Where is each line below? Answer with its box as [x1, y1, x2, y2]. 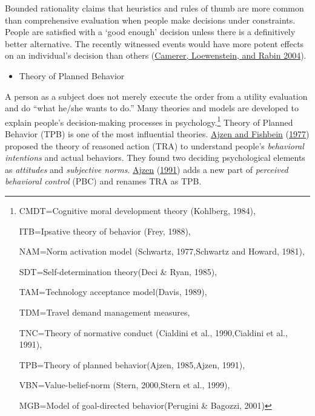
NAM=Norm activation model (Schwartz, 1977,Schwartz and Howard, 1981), [19, 245, 305, 258]
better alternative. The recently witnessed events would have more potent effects [5, 37, 304, 50]
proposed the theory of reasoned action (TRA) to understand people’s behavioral [5, 139, 304, 152]
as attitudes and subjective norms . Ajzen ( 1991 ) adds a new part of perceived [5, 163, 288, 175]
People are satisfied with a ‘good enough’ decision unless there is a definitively [5, 25, 296, 38]
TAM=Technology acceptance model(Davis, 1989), [19, 285, 207, 298]
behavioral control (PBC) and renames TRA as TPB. [5, 175, 202, 187]
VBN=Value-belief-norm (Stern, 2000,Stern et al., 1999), [19, 379, 230, 391]
